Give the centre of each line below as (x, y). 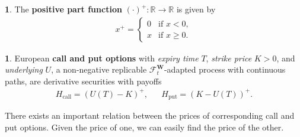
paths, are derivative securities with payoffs (83, 81)
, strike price (229, 58)
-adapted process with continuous (225, 69)
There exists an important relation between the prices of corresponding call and (150, 115)
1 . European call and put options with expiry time (102, 58)
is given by (196, 9)
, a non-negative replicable (99, 69)
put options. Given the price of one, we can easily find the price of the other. (144, 127)
